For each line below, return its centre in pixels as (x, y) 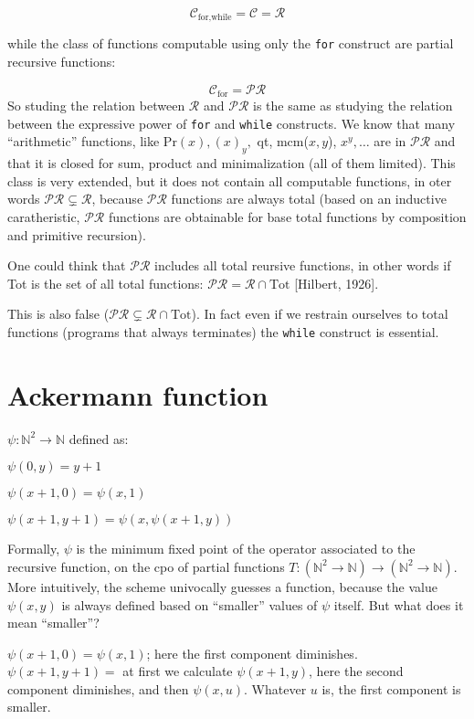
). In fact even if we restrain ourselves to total (320, 314)
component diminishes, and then (98, 688)
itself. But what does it (399, 604)
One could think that (67, 265)
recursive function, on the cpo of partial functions (146, 566)
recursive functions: (62, 62)
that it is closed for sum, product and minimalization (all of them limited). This (232, 163)
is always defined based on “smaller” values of (190, 604)
